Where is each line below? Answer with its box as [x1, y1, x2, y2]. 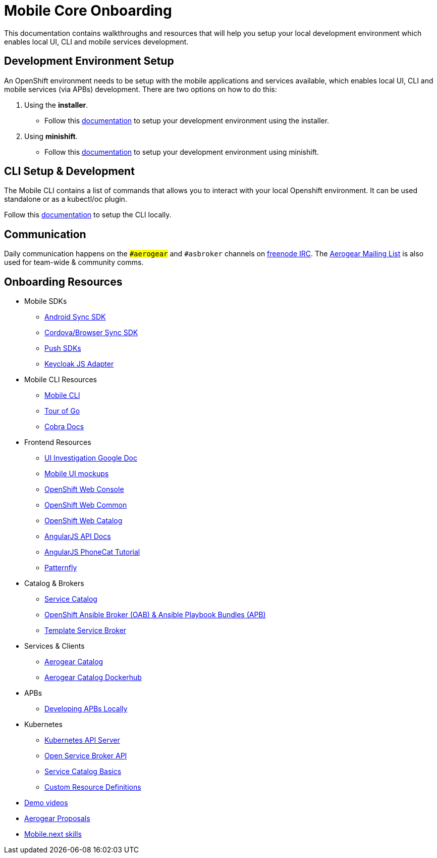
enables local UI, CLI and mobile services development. [4, 37, 189, 46]
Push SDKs [44, 344, 81, 353]
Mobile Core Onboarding [4, 2, 172, 19]
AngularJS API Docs [44, 532, 111, 541]
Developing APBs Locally [44, 704, 128, 713]
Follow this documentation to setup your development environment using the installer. [44, 116, 330, 125]
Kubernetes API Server [44, 736, 120, 745]
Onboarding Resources [4, 275, 123, 288]
